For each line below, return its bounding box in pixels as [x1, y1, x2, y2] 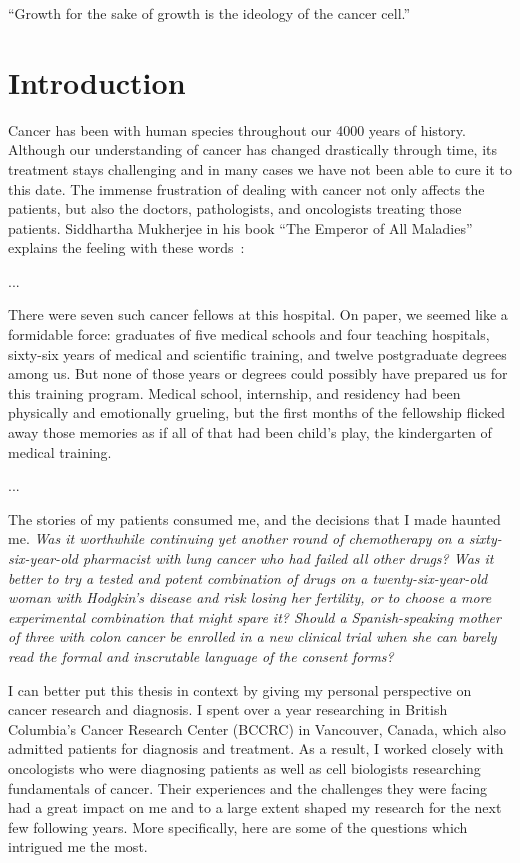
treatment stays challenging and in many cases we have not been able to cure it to [8, 158, 512, 179]
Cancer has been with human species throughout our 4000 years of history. [8, 119, 466, 140]
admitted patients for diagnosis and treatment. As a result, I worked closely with [8, 738, 504, 759]
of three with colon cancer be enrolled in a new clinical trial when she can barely [8, 626, 497, 647]
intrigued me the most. [8, 836, 148, 857]
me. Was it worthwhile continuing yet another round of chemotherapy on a [8, 528, 464, 549]
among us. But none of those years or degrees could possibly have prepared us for [8, 363, 508, 384]
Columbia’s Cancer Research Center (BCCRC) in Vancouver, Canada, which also [8, 718, 506, 739]
